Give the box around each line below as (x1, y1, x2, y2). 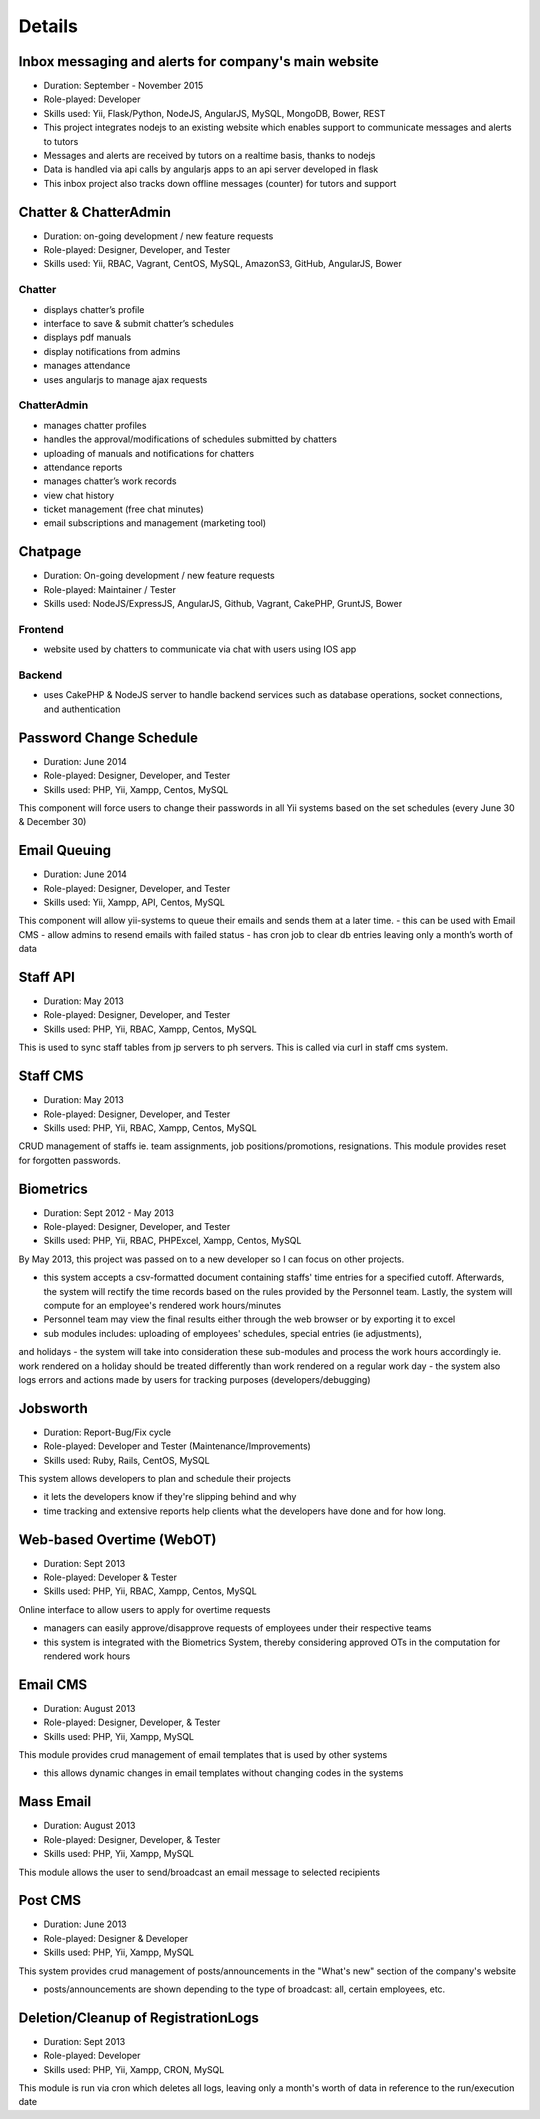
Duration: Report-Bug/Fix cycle (43, 1426, 172, 1438)
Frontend (18, 622, 64, 636)
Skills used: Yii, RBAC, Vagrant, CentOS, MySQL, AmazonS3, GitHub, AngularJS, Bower (43, 258, 402, 270)
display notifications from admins (43, 345, 181, 357)
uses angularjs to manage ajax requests (43, 373, 208, 385)
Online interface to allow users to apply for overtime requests (18, 1603, 271, 1615)
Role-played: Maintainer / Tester (43, 583, 177, 595)
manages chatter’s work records (43, 475, 177, 487)
